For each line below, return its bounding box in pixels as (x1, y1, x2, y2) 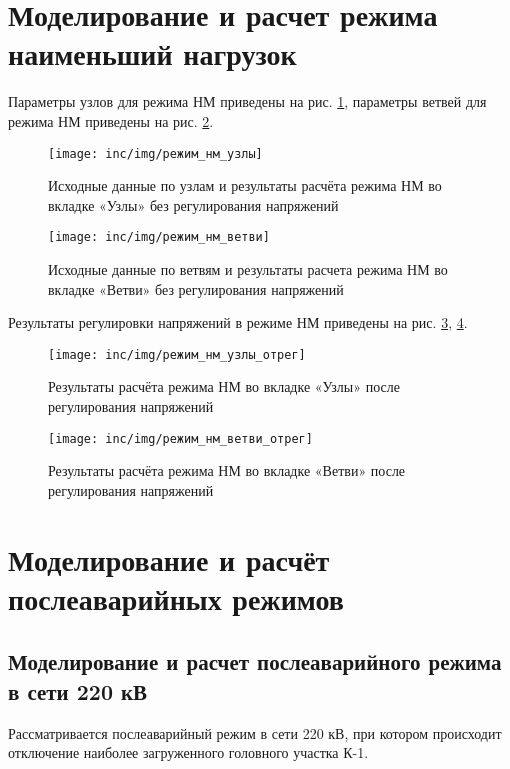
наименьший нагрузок (8, 33, 297, 74)
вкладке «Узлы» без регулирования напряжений (48, 194, 339, 215)
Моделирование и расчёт (8, 538, 330, 579)
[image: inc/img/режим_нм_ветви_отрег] (48, 431, 313, 446)
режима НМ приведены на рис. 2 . (8, 110, 214, 131)
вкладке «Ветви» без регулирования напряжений (48, 278, 344, 299)
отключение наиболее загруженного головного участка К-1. (8, 742, 369, 763)
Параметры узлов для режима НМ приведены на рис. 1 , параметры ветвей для (8, 91, 487, 112)
